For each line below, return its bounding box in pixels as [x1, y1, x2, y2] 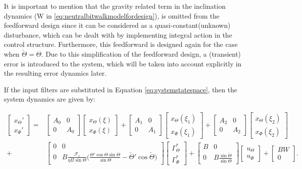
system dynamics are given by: [4, 94, 95, 104]
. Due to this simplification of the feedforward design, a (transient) [41, 48, 241, 59]
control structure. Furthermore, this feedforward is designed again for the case [4, 39, 238, 49]
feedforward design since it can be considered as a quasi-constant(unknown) [4, 20, 231, 30]
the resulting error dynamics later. [4, 68, 107, 78]
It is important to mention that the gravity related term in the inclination [4, 1, 226, 11]
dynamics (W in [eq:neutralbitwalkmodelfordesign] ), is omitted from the [4, 10, 220, 21]
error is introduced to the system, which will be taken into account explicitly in [4, 58, 242, 68]
